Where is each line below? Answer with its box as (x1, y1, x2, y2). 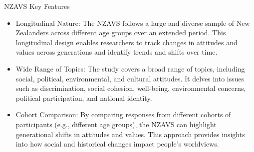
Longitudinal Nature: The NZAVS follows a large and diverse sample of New (15, 17, 250, 28)
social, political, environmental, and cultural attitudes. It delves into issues (15, 73, 245, 83)
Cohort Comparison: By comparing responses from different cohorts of (15, 109, 231, 120)
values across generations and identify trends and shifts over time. (15, 47, 218, 57)
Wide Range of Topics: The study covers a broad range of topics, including (15, 63, 245, 74)
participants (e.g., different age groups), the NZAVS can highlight (15, 119, 217, 129)
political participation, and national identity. (15, 92, 152, 103)
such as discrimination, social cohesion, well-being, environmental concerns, (15, 83, 246, 93)
